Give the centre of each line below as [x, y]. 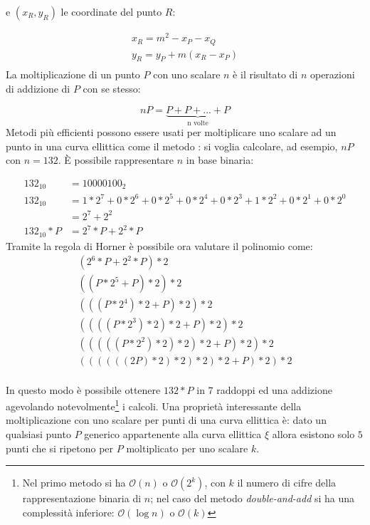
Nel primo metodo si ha [74, 483]
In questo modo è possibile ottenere [83, 389]
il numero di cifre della [287, 483]
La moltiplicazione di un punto [73, 74]
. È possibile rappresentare [116, 160]
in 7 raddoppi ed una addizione [264, 389]
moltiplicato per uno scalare [187, 448]
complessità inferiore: [68, 512]
